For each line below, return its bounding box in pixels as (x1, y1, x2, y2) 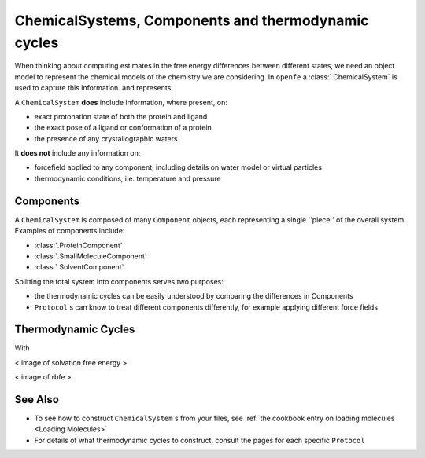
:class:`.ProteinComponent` (34, 240, 123, 250)
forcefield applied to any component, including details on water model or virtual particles (34, 163, 323, 172)
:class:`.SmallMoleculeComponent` (34, 251, 147, 261)
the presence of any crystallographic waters (34, 134, 178, 143)
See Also (14, 393, 59, 406)
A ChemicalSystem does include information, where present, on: (14, 97, 228, 107)
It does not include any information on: (14, 148, 141, 158)
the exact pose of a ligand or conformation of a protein (34, 123, 212, 133)
